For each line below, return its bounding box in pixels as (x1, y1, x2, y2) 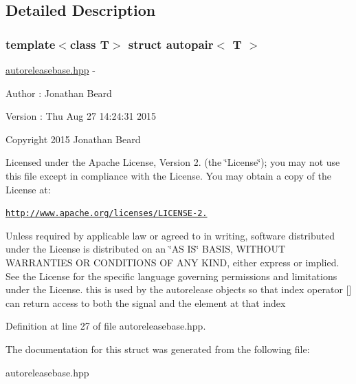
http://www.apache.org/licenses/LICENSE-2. (5, 209, 208, 219)
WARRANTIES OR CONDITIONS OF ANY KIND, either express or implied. (5, 255, 340, 269)
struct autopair (128, 35, 214, 52)
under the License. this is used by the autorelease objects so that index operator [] (5, 282, 352, 297)
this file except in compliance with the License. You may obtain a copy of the (5, 168, 331, 182)
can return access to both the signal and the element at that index (5, 295, 286, 310)
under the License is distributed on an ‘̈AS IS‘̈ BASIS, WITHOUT (5, 242, 286, 256)
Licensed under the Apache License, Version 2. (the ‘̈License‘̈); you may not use (5, 155, 340, 169)
